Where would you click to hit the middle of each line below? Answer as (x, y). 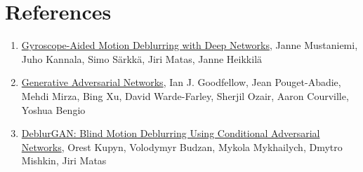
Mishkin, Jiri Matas (64, 160)
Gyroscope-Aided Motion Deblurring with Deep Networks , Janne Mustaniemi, (190, 45)
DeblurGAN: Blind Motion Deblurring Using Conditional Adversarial (171, 133)
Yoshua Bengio (53, 109)
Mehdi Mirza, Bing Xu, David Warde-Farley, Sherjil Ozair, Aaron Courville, (185, 95)
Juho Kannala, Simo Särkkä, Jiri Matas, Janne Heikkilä (142, 58)
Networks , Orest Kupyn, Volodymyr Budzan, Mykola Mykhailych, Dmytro (182, 146)
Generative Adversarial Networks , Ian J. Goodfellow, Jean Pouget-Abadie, (181, 82)
